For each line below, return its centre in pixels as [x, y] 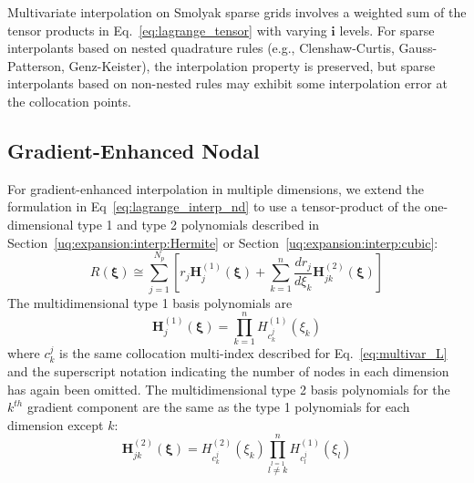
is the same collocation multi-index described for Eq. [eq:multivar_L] [253, 353]
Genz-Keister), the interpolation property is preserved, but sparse [252, 65]
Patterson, [36, 65]
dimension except [56, 424]
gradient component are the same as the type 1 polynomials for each [218, 407]
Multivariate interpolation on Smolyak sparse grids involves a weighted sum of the [237, 12]
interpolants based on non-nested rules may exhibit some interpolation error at [227, 83]
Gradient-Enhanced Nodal [134, 150]
